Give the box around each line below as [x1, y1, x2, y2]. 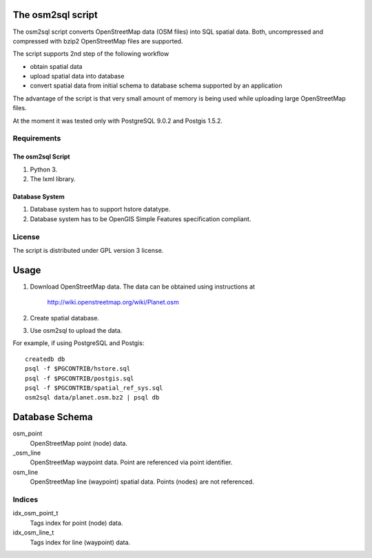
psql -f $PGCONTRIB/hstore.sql [25, 365, 131, 373]
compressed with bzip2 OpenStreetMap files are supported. [12, 37, 183, 45]
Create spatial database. [30, 313, 100, 322]
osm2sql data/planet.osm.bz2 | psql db [25, 393, 160, 402]
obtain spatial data [30, 62, 83, 70]
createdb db [25, 355, 65, 363]
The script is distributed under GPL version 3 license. [12, 246, 164, 254]
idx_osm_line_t [12, 528, 54, 537]
